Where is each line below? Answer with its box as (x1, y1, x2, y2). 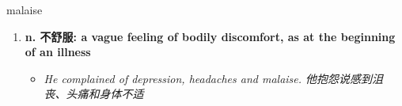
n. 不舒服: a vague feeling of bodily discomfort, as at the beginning (25, 28, 396, 44)
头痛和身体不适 (66, 85, 144, 102)
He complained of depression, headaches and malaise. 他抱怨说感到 (44, 70, 373, 86)
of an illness (25, 44, 91, 60)
